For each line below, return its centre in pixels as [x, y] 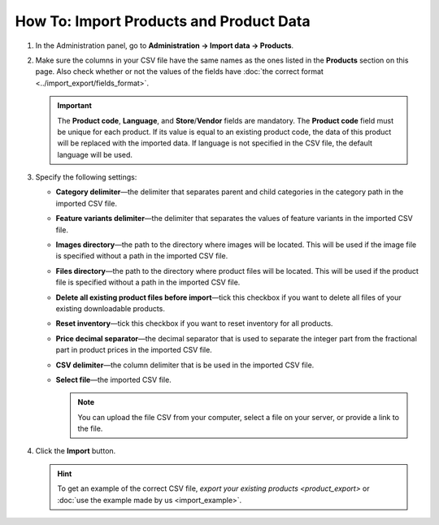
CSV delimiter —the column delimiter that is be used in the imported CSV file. [185, 365]
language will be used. [95, 154]
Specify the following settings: [86, 177]
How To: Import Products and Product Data [163, 21]
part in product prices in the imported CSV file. [134, 350]
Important [75, 106]
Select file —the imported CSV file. [114, 380]
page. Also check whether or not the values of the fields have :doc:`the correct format [180, 72]
